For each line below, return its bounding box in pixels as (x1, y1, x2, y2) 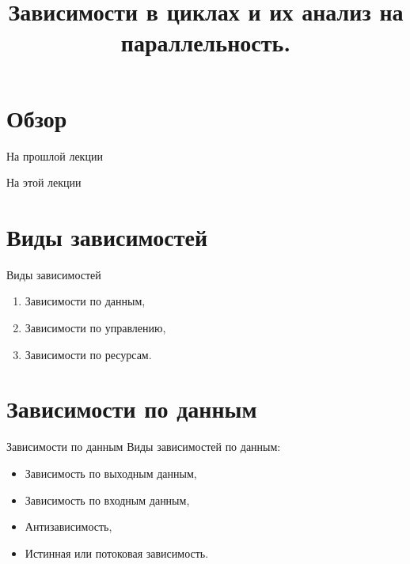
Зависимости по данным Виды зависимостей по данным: (6, 438, 281, 455)
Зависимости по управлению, (25, 320, 166, 335)
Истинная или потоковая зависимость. (25, 544, 209, 561)
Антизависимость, (25, 518, 112, 535)
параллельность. (120, 26, 291, 59)
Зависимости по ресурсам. (25, 346, 152, 362)
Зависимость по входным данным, (25, 491, 190, 508)
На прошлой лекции (6, 147, 103, 164)
